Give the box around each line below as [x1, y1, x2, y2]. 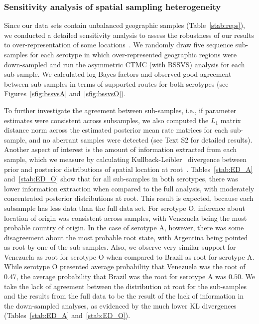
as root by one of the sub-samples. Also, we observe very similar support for [4, 242, 236, 252]
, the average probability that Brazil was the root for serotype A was [16, 271, 227, 282]
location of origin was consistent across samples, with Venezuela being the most [4, 212, 247, 223]
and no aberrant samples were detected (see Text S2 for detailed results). [29, 134, 253, 145]
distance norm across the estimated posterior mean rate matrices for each [4, 125, 228, 135]
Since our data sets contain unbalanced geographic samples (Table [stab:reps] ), [4, 20, 245, 30]
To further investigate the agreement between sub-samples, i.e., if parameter [4, 105, 237, 115]
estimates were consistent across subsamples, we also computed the [4, 115, 209, 125]
